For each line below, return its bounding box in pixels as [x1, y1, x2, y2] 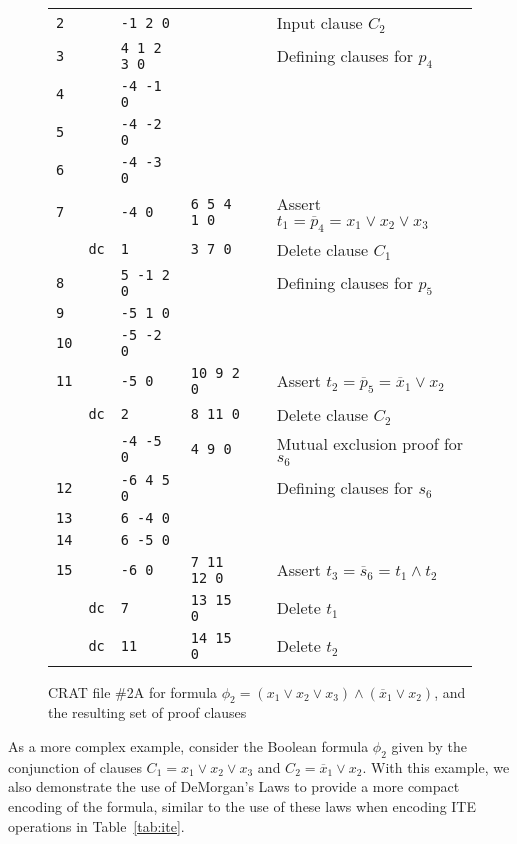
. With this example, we [362, 756, 510, 777]
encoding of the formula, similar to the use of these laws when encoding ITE [8, 796, 477, 817]
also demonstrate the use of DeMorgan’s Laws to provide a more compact [8, 776, 460, 797]
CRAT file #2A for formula [48, 681, 218, 702]
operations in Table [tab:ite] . [8, 815, 185, 836]
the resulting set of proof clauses [48, 702, 247, 723]
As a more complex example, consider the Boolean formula [8, 736, 369, 757]
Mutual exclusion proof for [276, 431, 464, 455]
